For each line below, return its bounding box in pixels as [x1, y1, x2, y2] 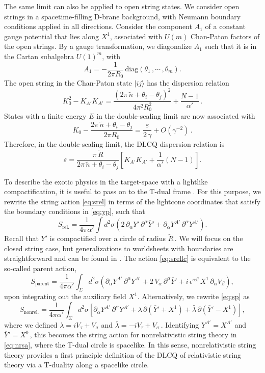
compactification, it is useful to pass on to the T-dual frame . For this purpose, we [4, 186, 261, 197]
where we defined [4, 319, 58, 330]
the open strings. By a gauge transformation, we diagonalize [4, 41, 192, 51]
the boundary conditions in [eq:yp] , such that [4, 206, 145, 217]
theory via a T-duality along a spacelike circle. [4, 359, 149, 370]
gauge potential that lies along [4, 31, 99, 41]
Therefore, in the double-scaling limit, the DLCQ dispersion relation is [4, 139, 225, 149]
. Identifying [161, 319, 199, 330]
